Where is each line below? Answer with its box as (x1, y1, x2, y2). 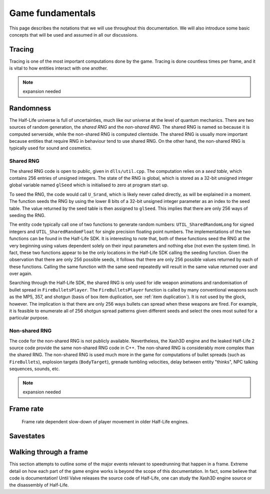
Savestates (9, 432, 45, 440)
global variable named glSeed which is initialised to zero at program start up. (9, 182, 168, 188)
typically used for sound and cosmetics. (9, 145, 92, 151)
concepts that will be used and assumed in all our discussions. (9, 32, 138, 38)
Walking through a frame (9, 448, 88, 456)
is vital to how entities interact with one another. (9, 65, 108, 71)
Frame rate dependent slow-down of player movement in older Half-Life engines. (21, 419, 189, 425)
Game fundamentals (9, 8, 96, 19)
